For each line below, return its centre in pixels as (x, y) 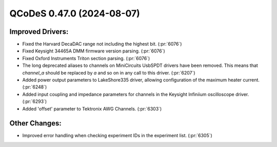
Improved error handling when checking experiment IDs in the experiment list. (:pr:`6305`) (117, 136)
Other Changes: (35, 123)
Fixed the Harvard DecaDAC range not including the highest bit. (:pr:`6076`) (102, 44)
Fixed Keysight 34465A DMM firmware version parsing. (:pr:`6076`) (94, 51)
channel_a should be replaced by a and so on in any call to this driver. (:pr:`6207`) (109, 72)
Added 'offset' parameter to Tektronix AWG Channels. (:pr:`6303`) (92, 108)
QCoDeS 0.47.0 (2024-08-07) (75, 13)
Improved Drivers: (39, 32)
